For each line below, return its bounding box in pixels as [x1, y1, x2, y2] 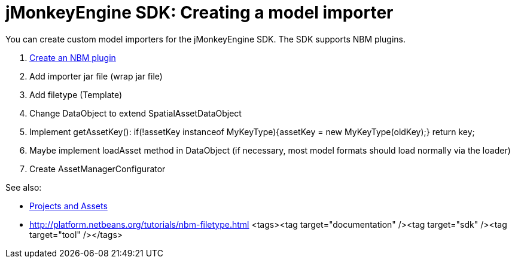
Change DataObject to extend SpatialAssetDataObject [29, 108, 242, 118]
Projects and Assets [29, 200, 108, 211]
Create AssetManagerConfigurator [29, 163, 166, 174]
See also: [5, 182, 42, 192]
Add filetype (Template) [29, 89, 123, 100]
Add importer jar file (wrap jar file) [29, 71, 163, 81]
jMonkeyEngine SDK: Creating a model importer [5, 2, 394, 23]
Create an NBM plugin [29, 52, 116, 63]
